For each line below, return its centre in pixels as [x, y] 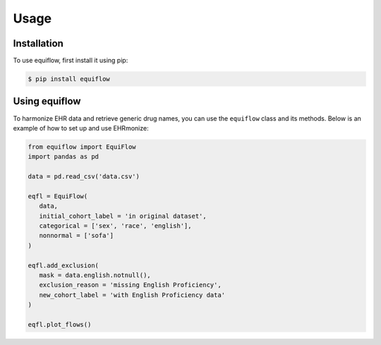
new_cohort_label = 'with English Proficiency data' [132, 295]
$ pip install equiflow [69, 79]
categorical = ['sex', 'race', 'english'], [115, 226]
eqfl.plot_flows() [60, 324]
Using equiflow [47, 101]
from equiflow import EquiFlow [82, 147]
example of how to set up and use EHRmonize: [81, 128]
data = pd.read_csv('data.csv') [84, 177]
